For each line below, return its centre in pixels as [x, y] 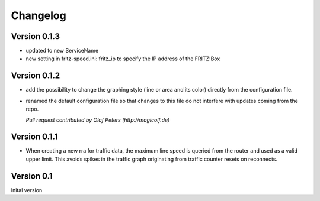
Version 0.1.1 [34, 137]
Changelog [39, 15]
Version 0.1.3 [36, 36]
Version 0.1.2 [36, 76]
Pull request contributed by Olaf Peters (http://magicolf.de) [98, 120]
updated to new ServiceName [62, 51]
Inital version [27, 190]
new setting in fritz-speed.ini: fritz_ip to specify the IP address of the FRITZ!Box [123, 59]
